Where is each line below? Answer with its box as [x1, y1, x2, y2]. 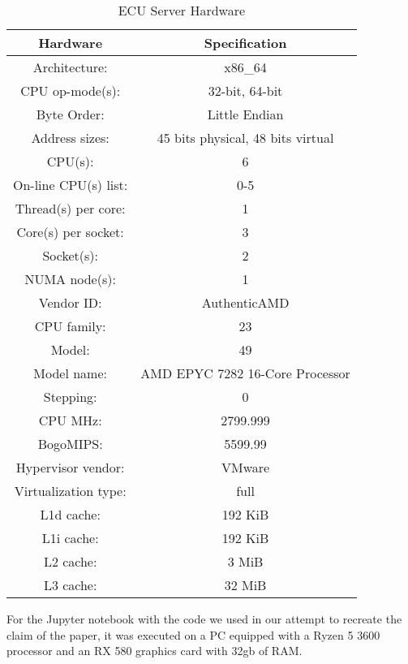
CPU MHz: [38, 411, 102, 429]
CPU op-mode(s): [20, 81, 121, 100]
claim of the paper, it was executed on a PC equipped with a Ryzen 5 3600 [6, 626, 380, 643]
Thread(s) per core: [15, 199, 126, 218]
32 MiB [224, 576, 267, 594]
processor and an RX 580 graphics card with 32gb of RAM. [6, 642, 303, 659]
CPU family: [34, 317, 106, 335]
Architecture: [32, 58, 108, 76]
